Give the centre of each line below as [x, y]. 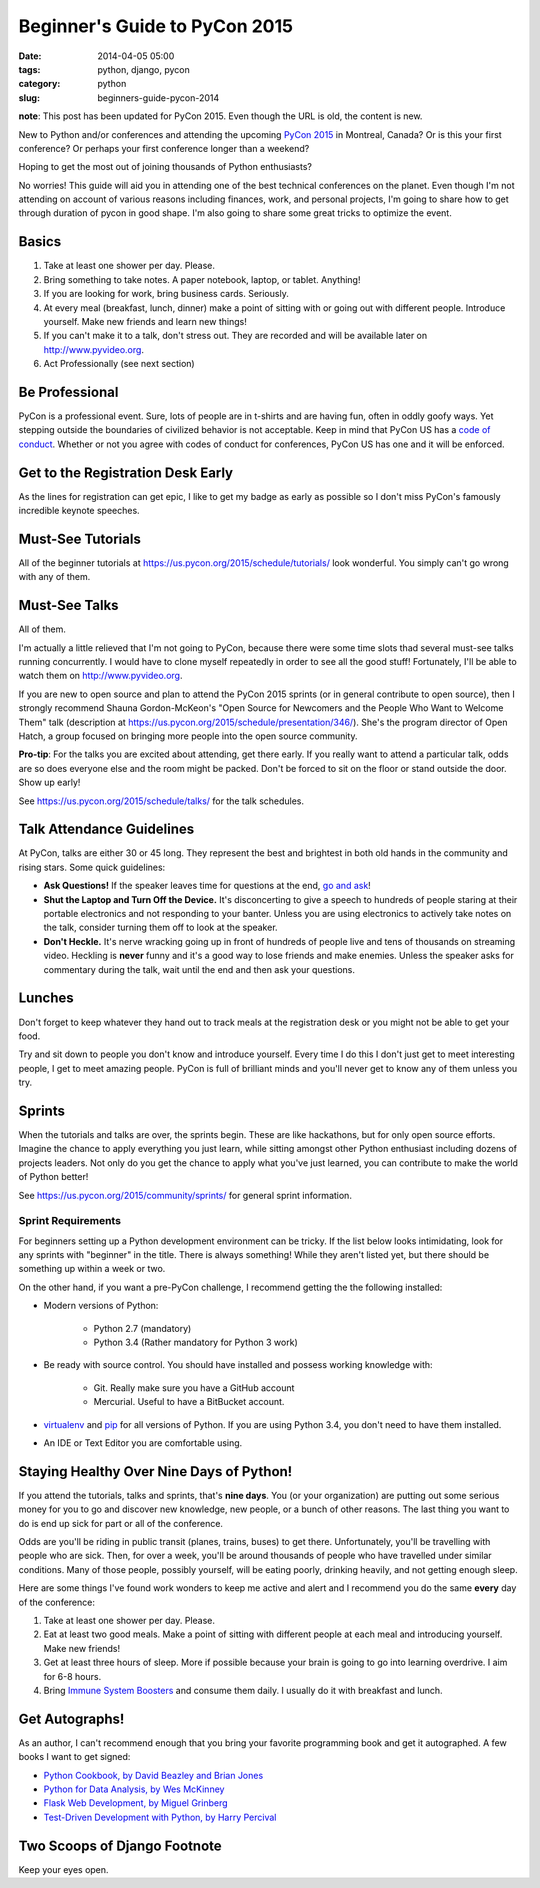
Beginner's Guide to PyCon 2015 [156, 26]
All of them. [42, 629]
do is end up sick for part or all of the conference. [121, 1523]
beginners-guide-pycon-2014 [158, 97]
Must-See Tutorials [80, 538]
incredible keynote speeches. [79, 511]
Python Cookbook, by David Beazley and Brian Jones [153, 1775]
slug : [29, 97]
